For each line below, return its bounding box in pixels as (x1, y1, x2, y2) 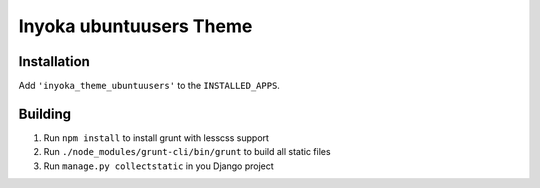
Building (18, 105, 72, 122)
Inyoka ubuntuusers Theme (18, 15, 253, 37)
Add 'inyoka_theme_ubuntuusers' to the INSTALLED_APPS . (18, 80, 280, 92)
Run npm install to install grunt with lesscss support (43, 131, 270, 144)
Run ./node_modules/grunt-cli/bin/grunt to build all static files (43, 146, 331, 158)
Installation (18, 53, 90, 70)
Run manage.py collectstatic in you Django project (43, 160, 274, 172)
